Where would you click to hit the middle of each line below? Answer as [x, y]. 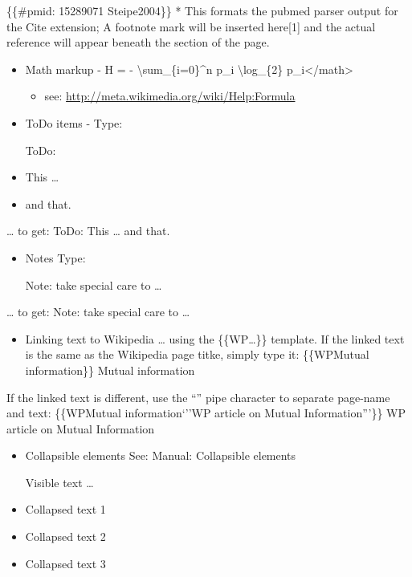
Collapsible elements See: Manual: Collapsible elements [161, 455]
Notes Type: [55, 257]
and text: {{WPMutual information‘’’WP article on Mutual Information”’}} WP [206, 413]
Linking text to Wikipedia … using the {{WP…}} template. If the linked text [215, 338]
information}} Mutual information [110, 370]
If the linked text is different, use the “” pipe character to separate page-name [198, 397]
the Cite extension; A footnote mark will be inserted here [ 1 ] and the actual [191, 26]
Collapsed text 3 [65, 563]
